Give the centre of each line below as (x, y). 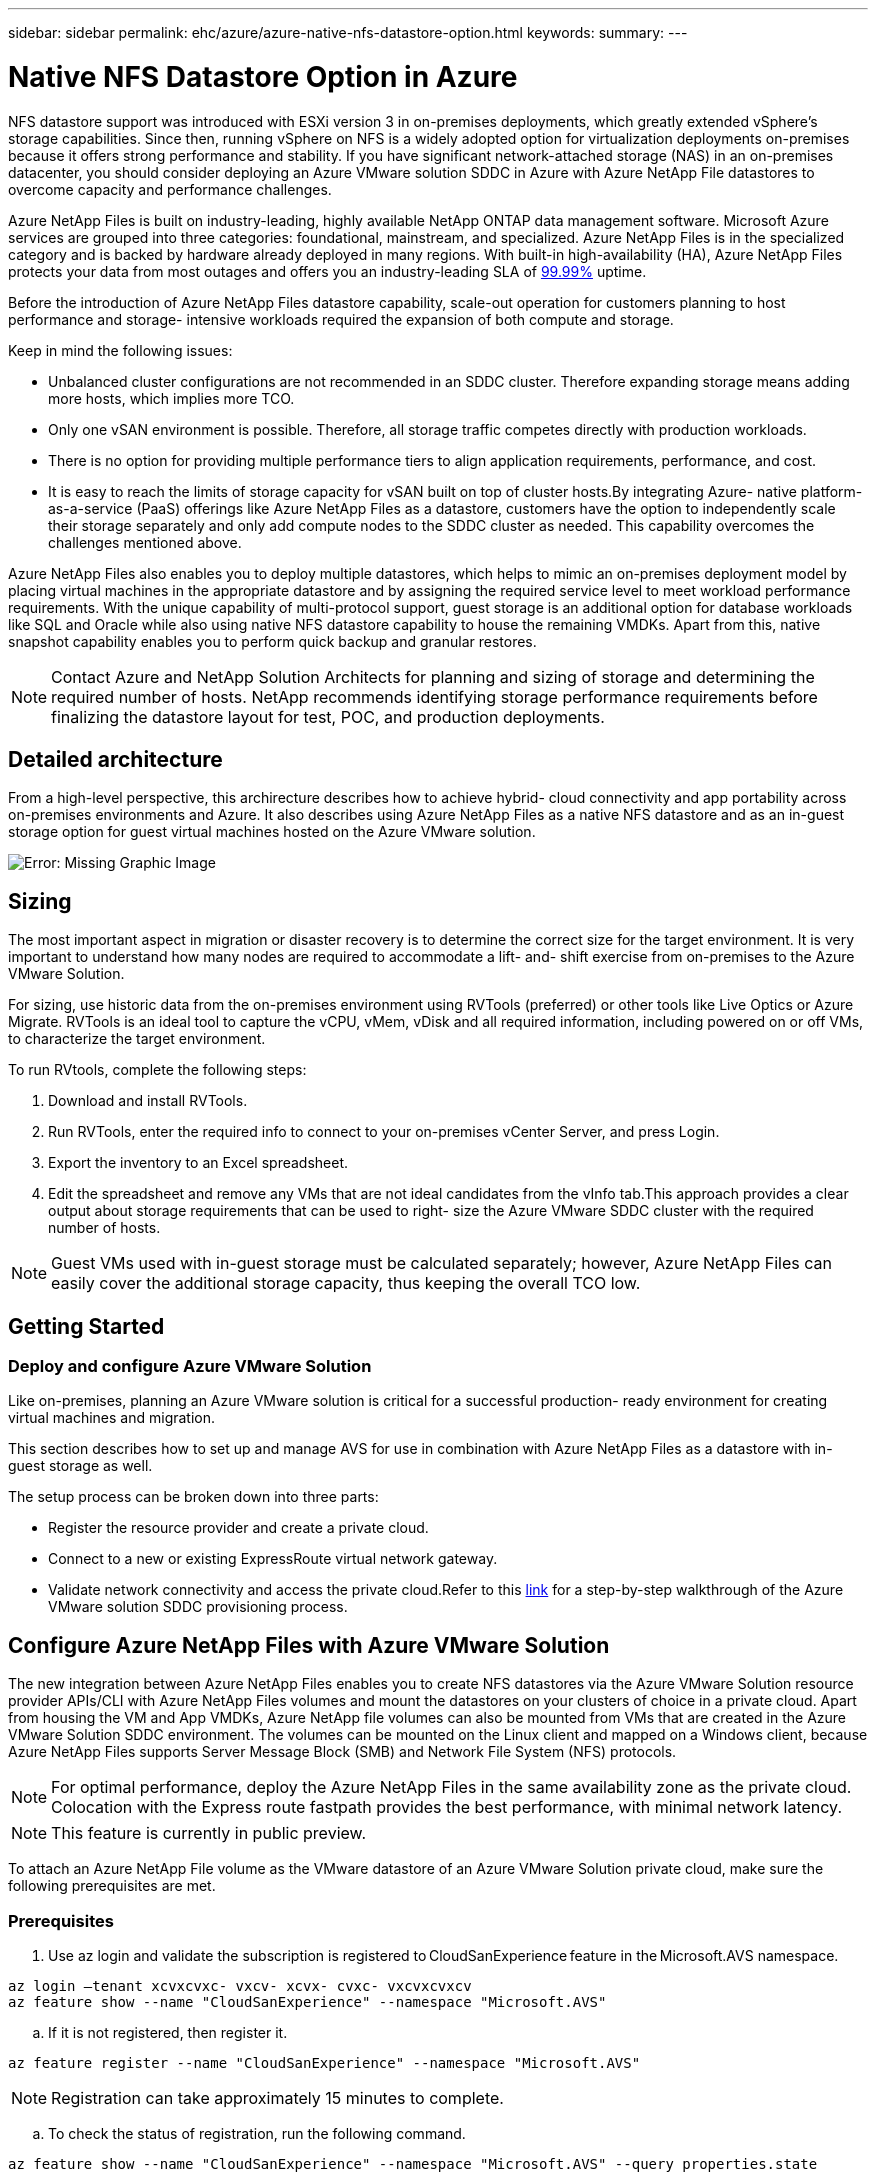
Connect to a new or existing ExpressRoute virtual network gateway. (273, 1559)
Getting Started (86, 1326)
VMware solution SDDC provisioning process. (198, 1607)
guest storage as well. (80, 1466)
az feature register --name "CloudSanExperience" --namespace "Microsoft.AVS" (324, 2063)
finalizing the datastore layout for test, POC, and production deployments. (328, 716)
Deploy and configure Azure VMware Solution (190, 1366)
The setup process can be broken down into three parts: (193, 1497)
